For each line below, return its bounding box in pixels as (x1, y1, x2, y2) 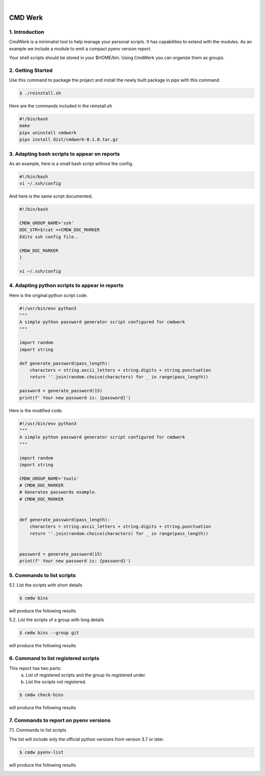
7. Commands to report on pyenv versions (9, 717, 111, 724)
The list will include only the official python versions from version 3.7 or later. (9, 736, 164, 742)
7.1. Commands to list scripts (9, 727, 66, 733)
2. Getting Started (9, 67, 53, 74)
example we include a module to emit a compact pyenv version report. (9, 46, 152, 52)
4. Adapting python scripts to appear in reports (9, 282, 124, 289)
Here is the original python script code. (9, 292, 88, 298)
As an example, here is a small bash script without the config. (9, 160, 133, 167)
